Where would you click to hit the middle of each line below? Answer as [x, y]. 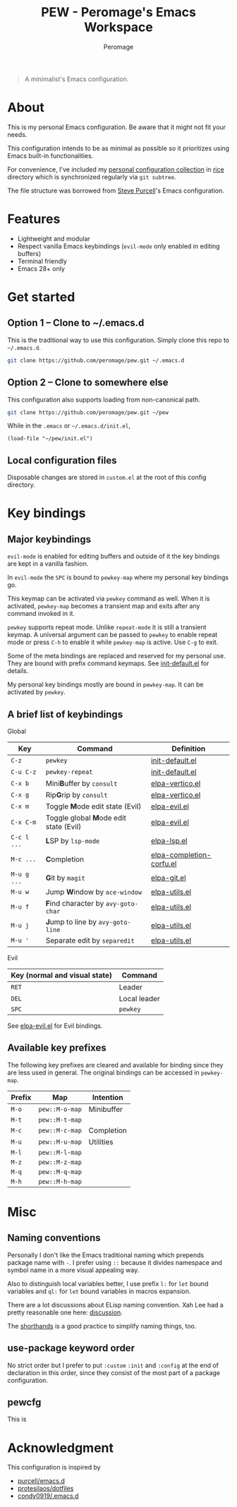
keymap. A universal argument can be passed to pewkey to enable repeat [113, 635]
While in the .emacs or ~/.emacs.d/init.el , [69, 426]
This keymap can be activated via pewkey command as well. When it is [109, 599]
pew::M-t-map [60, 1120]
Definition [189, 749]
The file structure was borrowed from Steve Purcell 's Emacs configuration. [116, 190]
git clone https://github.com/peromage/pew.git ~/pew [88, 412]
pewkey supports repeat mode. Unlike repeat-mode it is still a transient [107, 627]
